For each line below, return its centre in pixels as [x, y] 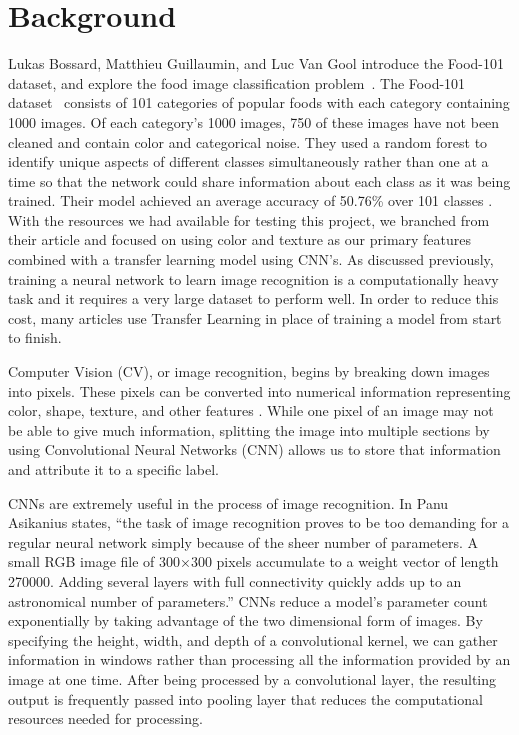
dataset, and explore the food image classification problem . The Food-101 [237, 82]
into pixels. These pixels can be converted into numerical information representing [259, 390]
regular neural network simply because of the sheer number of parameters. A [243, 541]
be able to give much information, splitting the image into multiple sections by [249, 429]
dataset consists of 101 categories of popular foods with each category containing [259, 102]
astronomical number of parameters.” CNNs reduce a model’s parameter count [248, 600]
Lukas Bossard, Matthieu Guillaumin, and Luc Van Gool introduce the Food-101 [256, 63]
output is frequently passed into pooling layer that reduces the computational [245, 698]
